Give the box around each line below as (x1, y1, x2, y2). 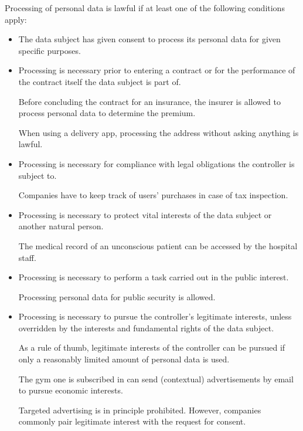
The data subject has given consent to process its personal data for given (18, 33, 281, 45)
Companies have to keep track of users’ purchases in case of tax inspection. (18, 189, 288, 201)
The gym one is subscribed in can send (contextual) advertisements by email (18, 372, 294, 385)
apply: (5, 13, 27, 25)
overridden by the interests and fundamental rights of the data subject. (18, 321, 274, 334)
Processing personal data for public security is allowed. (18, 290, 216, 303)
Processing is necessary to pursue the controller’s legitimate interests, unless (18, 310, 292, 323)
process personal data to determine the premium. (18, 107, 196, 119)
